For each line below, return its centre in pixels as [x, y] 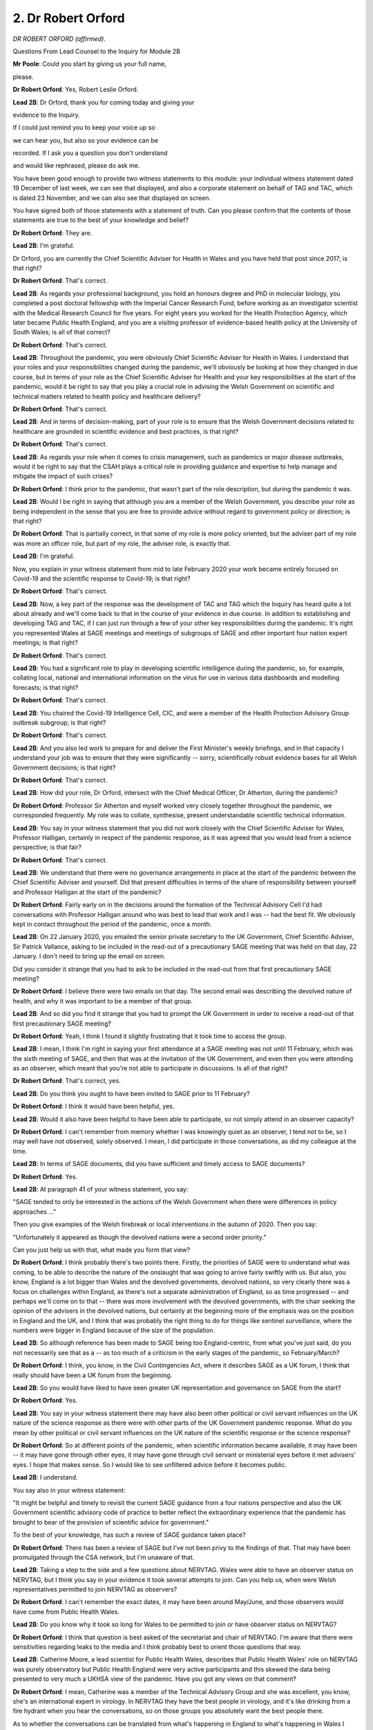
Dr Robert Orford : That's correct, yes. [67, 1081]
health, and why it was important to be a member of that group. [103, 1001]
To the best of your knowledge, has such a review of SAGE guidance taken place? [129, 1535]
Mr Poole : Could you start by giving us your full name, [90, 64]
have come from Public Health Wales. [66, 1612]
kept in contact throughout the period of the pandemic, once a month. [112, 925]
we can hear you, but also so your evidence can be [86, 140]
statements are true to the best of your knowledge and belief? [101, 220]
